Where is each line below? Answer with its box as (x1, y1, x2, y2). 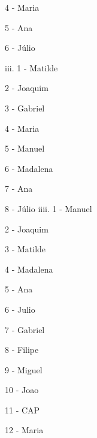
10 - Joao (5, 383, 39, 396)
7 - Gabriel (5, 323, 45, 336)
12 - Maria (5, 424, 44, 436)
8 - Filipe (5, 343, 39, 356)
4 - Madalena (5, 262, 53, 275)
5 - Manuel (5, 142, 45, 155)
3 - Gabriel (5, 101, 45, 114)
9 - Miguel (5, 363, 43, 376)
